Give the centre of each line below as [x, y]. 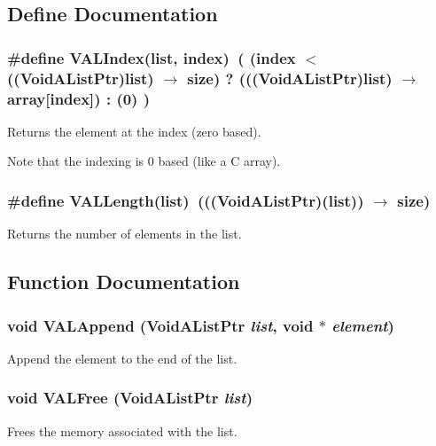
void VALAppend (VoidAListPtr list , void [160, 325]
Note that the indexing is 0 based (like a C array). [144, 161]
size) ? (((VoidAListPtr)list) [290, 78]
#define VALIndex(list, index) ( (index [152, 57]
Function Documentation [124, 282]
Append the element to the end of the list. [122, 358]
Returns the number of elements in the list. [125, 234]
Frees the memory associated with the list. [122, 430]
